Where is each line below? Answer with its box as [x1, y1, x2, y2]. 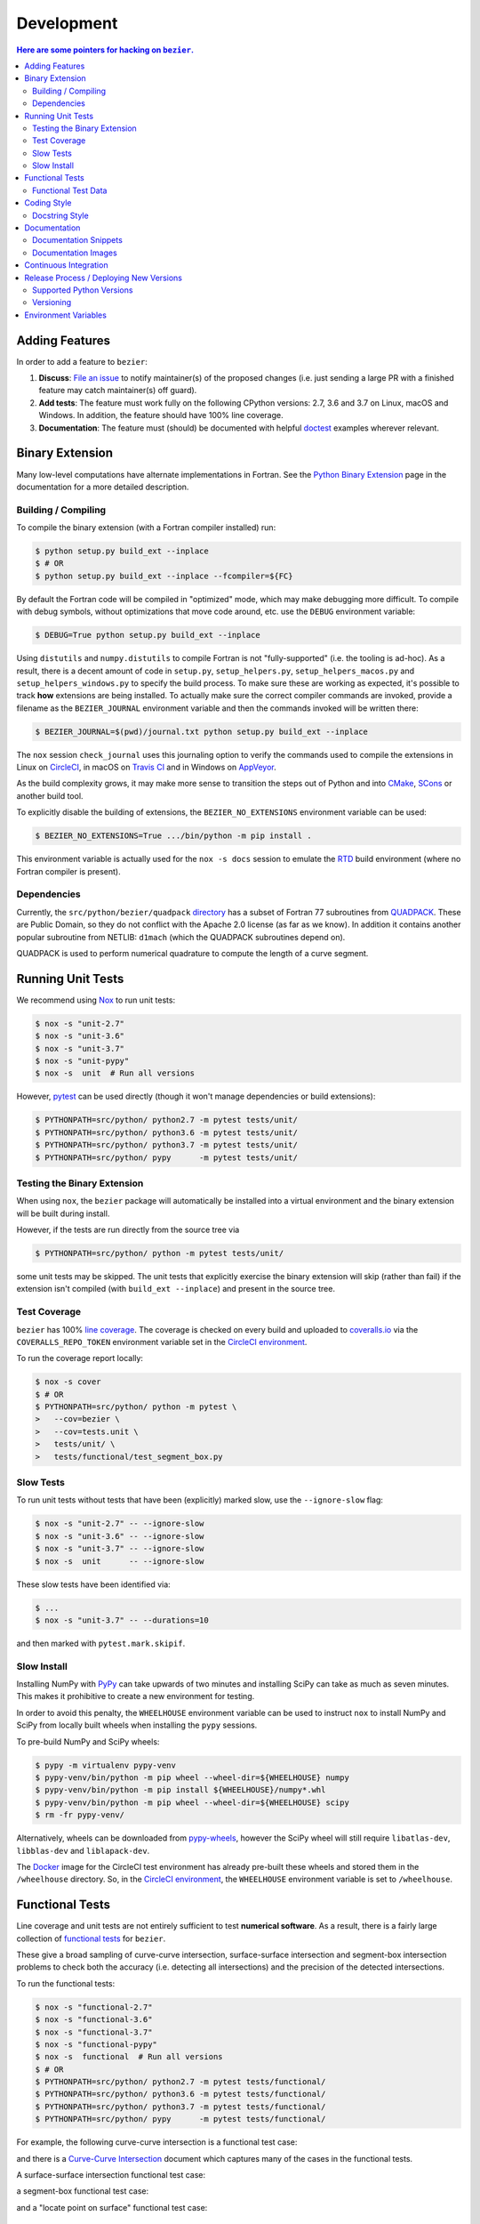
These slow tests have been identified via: [16, 1579, 171, 1590]
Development [16, 13, 118, 33]
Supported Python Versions [32, 285, 133, 295]
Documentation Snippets [32, 235, 124, 246]
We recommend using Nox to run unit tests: [16, 995, 176, 1005]
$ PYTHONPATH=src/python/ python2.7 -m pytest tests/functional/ [35, 2077, 326, 2087]
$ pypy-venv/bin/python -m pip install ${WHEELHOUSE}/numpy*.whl [35, 1785, 326, 1795]
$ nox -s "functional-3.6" [35, 2015, 153, 2025]
